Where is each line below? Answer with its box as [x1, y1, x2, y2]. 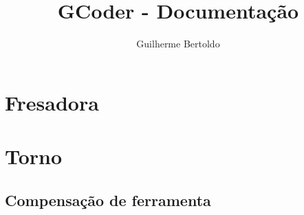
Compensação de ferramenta [5, 189, 211, 210]
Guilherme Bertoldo [136, 36, 220, 51]
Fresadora [5, 88, 99, 116]
